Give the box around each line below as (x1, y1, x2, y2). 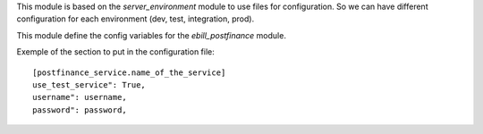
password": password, (32, 105, 127, 115)
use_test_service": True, (32, 80, 147, 89)
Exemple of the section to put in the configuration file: (16, 46, 215, 57)
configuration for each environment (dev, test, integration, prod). (16, 13, 255, 24)
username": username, (32, 92, 127, 103)
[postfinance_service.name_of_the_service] (32, 67, 226, 78)
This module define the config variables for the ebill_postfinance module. (16, 29, 286, 40)
